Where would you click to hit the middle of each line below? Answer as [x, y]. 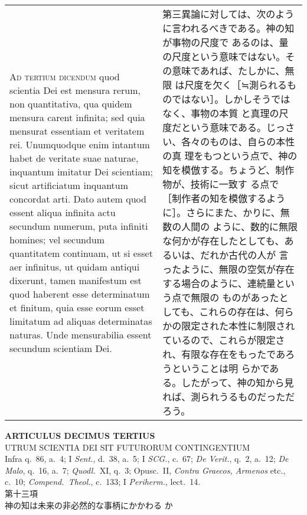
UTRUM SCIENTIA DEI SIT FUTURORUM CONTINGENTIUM [128, 447]
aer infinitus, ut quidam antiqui [75, 266]
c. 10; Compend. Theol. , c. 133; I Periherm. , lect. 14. [103, 482]
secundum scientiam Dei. [61, 348]
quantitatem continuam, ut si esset [81, 253]
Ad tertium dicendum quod [65, 76]
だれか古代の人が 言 [244, 255]
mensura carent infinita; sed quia [77, 117]
